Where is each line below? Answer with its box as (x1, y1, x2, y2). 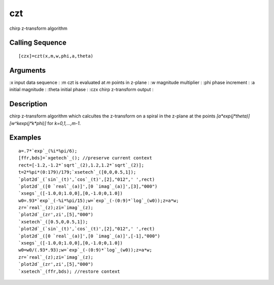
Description (9, 100, 48, 108)
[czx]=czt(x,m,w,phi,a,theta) (18, 53, 94, 59)
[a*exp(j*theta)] (216, 113, 250, 119)
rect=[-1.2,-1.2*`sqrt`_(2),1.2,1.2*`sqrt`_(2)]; (18, 162, 145, 168)
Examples (9, 133, 42, 142)
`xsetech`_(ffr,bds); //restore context (18, 268, 120, 274)
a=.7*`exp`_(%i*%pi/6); (18, 148, 78, 154)
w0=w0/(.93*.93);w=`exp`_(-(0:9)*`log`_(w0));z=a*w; (18, 247, 152, 253)
